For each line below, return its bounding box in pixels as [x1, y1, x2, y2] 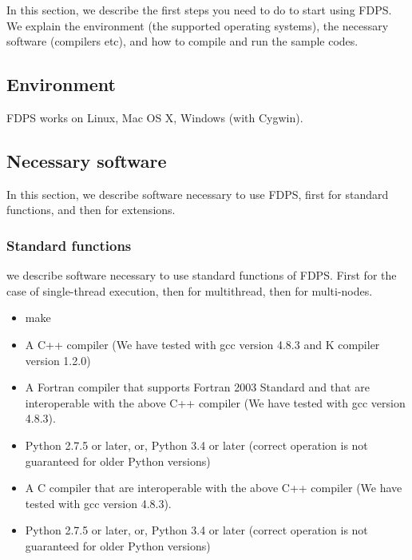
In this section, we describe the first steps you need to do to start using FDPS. [6, 2, 392, 18]
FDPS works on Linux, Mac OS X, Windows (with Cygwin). [6, 109, 303, 125]
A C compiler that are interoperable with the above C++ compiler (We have [25, 479, 402, 496]
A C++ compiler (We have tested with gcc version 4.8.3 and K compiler [25, 336, 380, 352]
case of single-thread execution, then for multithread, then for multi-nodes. [6, 282, 373, 299]
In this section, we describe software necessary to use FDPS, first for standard [6, 185, 389, 202]
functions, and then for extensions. [6, 201, 176, 218]
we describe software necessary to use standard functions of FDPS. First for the [6, 267, 397, 284]
